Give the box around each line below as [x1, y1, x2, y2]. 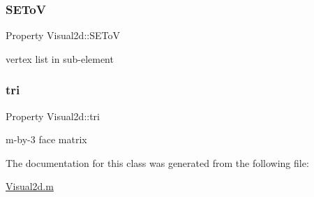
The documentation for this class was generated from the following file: [6, 155, 309, 170]
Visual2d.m [6, 179, 54, 194]
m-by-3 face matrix [6, 132, 87, 147]
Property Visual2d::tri [6, 108, 100, 123]
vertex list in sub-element [6, 51, 114, 66]
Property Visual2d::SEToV [6, 28, 120, 43]
